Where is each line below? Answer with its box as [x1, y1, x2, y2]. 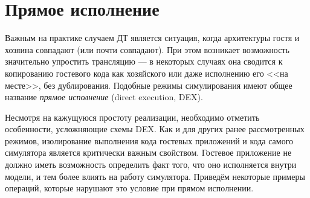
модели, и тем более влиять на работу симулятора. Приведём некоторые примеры [5, 170, 305, 182]
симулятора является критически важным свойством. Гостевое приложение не [5, 146, 292, 159]
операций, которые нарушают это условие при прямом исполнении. [5, 182, 254, 194]
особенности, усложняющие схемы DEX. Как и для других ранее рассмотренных [5, 123, 305, 135]
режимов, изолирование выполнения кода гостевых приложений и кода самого [5, 134, 294, 147]
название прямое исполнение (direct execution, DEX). [5, 91, 203, 103]
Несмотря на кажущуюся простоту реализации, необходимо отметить [5, 110, 260, 123]
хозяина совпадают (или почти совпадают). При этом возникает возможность [5, 43, 289, 56]
